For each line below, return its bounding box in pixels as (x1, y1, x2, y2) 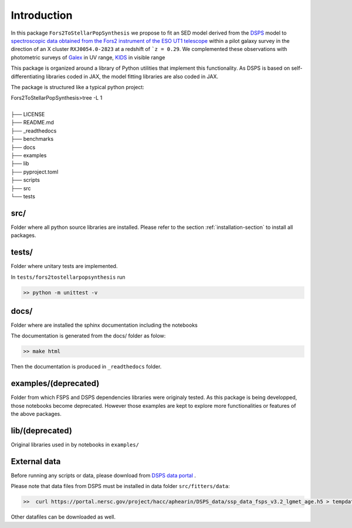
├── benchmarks (11, 136, 54, 143)
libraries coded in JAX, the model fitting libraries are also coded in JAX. (46, 73, 219, 80)
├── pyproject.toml (11, 168, 59, 175)
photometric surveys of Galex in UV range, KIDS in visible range (11, 53, 165, 61)
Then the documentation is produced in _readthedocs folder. (11, 363, 162, 370)
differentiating (11, 73, 45, 80)
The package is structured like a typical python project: (11, 83, 145, 90)
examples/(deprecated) (11, 378, 100, 388)
